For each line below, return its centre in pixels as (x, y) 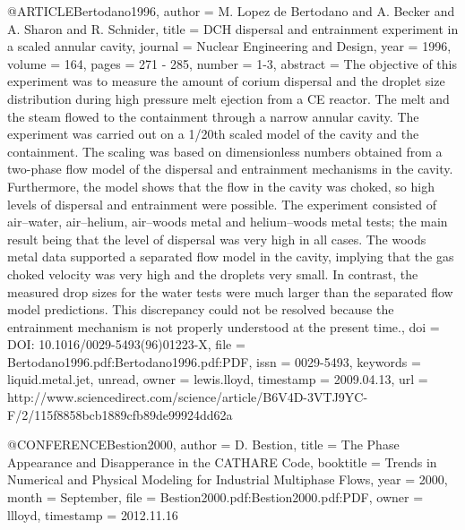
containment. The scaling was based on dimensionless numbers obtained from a (225, 151)
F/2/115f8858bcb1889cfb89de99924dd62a (120, 414)
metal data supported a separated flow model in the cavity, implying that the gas (231, 256)
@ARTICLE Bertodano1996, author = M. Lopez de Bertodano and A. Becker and (231, 11)
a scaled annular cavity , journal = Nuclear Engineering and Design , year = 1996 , (229, 46)
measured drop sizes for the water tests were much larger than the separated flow (230, 291)
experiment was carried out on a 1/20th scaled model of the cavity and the (213, 134)
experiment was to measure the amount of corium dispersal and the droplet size (226, 81)
